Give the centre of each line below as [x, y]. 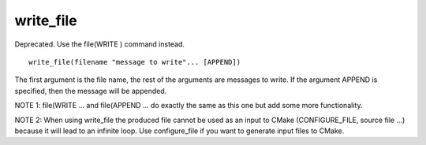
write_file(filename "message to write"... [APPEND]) [135, 62]
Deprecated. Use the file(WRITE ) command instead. [100, 44]
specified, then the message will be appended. [91, 91]
